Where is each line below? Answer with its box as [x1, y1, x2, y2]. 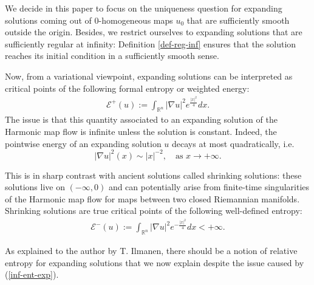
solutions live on [5, 180, 65, 193]
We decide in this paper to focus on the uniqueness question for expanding [5, 2, 282, 14]
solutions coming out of [5, 13, 92, 26]
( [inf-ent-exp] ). [5, 268, 59, 281]
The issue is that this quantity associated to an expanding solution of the [5, 113, 278, 126]
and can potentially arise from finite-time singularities [108, 180, 310, 193]
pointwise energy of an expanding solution [5, 137, 162, 149]
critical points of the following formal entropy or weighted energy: [5, 81, 250, 94]
